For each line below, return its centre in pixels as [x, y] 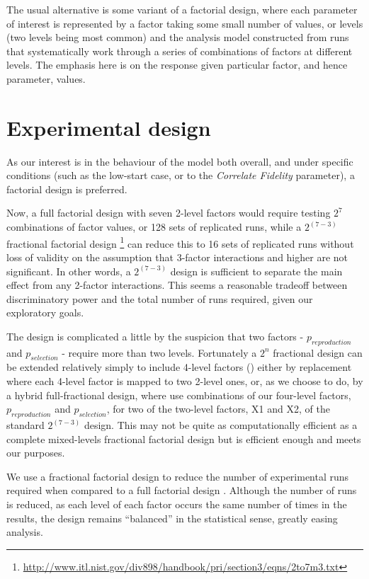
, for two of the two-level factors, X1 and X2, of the [218, 409]
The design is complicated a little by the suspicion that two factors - [155, 336]
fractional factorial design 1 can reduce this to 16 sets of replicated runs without [180, 242]
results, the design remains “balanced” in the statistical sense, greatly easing [172, 518]
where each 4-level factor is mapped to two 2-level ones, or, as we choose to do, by [185, 381]
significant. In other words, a [69, 271]
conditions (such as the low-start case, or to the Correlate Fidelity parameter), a [181, 175]
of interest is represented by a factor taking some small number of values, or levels [185, 23]
